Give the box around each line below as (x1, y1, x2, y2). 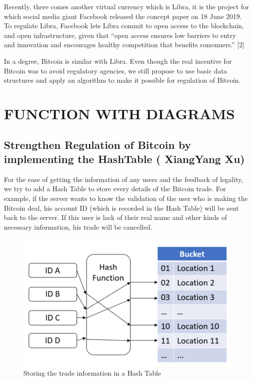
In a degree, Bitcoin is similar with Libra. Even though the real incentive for (4, 55, 232, 66)
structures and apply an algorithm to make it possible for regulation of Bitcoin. (4, 75, 241, 85)
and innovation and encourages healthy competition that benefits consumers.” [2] (4, 39, 245, 50)
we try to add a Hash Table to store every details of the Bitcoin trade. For (4, 183, 226, 194)
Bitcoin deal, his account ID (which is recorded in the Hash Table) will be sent (4, 202, 239, 213)
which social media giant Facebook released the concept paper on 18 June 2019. (4, 11, 242, 21)
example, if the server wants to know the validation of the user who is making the (4, 193, 248, 203)
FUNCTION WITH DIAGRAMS (4, 103, 235, 123)
